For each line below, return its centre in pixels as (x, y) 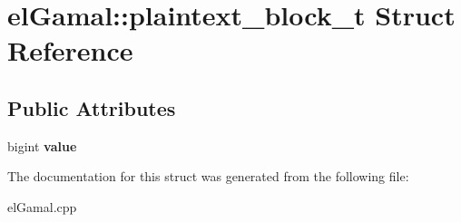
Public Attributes (92, 107)
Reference (70, 50)
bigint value (42, 145)
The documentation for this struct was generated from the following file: (208, 176)
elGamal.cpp (42, 206)
